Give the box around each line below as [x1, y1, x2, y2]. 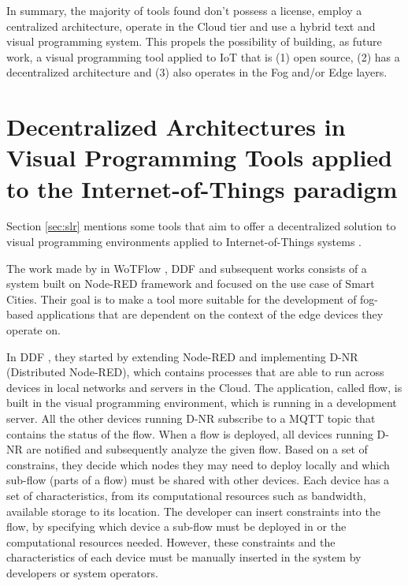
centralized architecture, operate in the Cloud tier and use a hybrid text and [6, 17, 376, 34]
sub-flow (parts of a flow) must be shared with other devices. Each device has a [6, 472, 390, 488]
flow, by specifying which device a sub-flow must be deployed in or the [6, 518, 347, 535]
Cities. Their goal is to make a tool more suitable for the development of [6, 290, 357, 307]
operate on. [6, 322, 61, 338]
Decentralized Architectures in [6, 110, 346, 143]
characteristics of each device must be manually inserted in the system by [6, 549, 362, 565]
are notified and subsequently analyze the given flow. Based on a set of [26, 441, 368, 457]
